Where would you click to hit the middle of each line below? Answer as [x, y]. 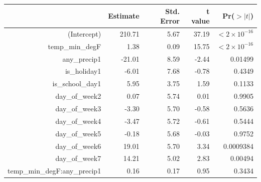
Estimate [124, 16]
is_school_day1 [77, 83]
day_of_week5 [78, 133]
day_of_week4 [78, 121]
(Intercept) [85, 33]
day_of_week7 [78, 158]
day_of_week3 [78, 108]
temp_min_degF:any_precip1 [54, 171]
